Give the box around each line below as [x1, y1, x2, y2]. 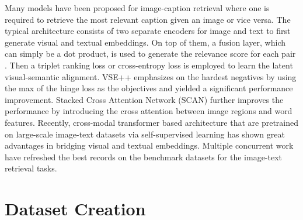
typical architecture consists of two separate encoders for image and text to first [5, 25, 291, 37]
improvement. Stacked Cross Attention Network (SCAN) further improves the [5, 93, 284, 105]
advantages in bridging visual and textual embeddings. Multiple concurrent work [5, 139, 294, 152]
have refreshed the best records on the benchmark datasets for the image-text [5, 150, 283, 163]
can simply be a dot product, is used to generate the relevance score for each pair [5, 47, 296, 60]
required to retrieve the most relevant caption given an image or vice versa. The [5, 13, 291, 25]
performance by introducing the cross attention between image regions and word [5, 105, 292, 117]
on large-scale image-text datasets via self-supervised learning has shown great [5, 128, 285, 140]
